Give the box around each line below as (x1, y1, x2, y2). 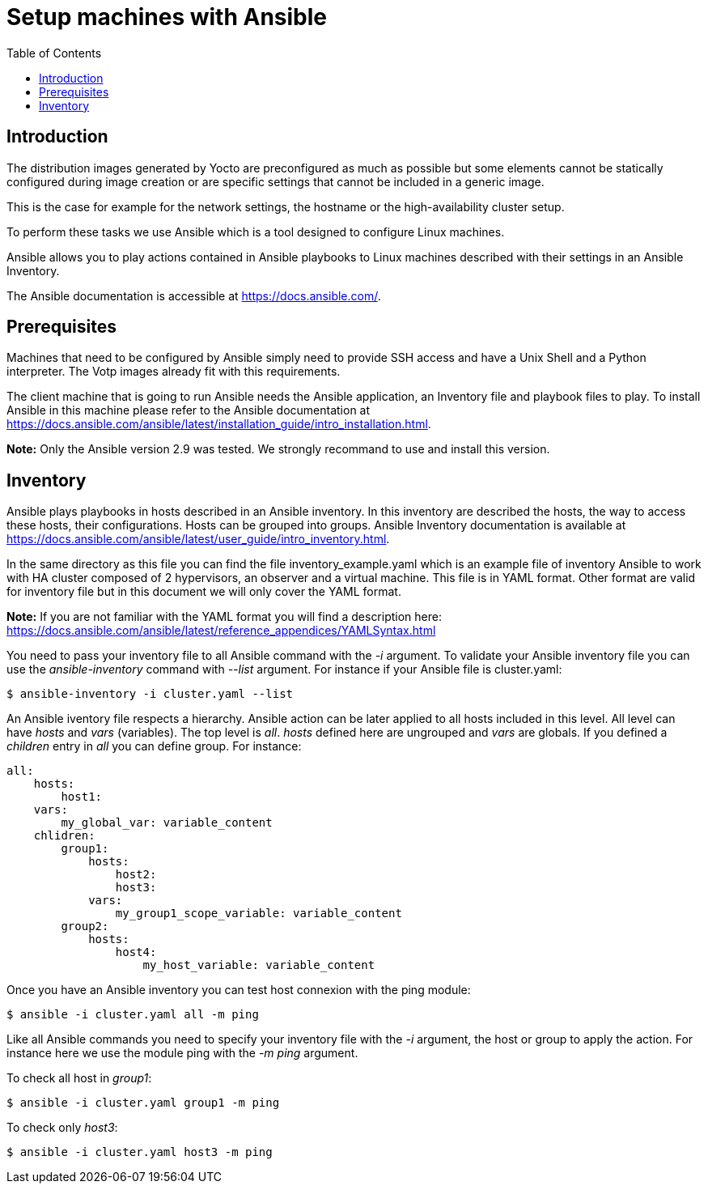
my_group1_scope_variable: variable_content (115, 907, 402, 920)
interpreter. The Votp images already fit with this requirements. (6, 364, 341, 379)
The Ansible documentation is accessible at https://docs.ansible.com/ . (6, 288, 381, 303)
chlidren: (33, 829, 95, 843)
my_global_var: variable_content (61, 816, 273, 830)
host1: (61, 790, 103, 804)
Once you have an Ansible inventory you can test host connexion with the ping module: (6, 983, 471, 997)
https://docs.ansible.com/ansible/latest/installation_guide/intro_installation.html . (6, 417, 431, 431)
